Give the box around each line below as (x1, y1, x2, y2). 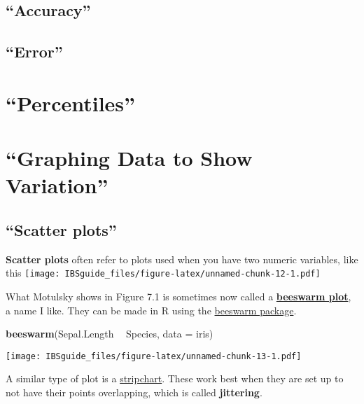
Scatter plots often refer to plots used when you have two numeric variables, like (6, 251, 358, 266)
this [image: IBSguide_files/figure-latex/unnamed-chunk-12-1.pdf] (6, 265, 321, 280)
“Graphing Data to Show (6, 144, 253, 172)
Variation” (6, 171, 108, 200)
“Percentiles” (6, 88, 136, 117)
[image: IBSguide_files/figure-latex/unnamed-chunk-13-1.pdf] (6, 351, 302, 361)
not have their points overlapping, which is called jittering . (6, 384, 262, 399)
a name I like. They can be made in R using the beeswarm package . (6, 302, 297, 317)
